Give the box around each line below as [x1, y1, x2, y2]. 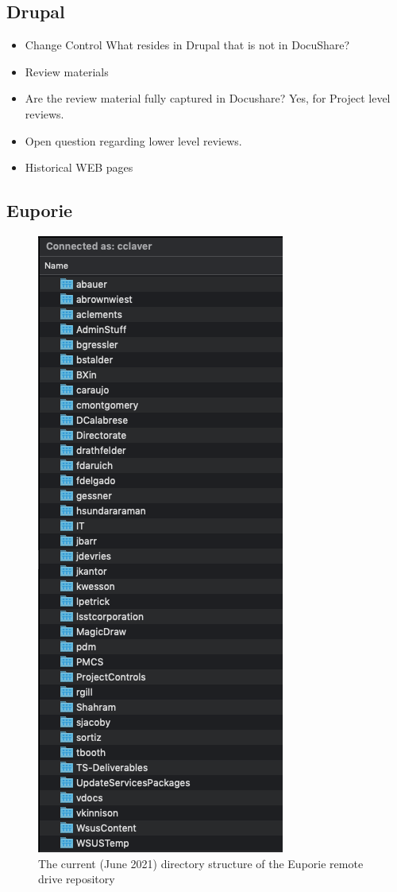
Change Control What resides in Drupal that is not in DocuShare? [25, 37, 350, 53]
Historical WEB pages [25, 159, 133, 176]
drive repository [38, 871, 115, 887]
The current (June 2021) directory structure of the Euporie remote [38, 855, 364, 871]
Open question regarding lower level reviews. [25, 132, 242, 149]
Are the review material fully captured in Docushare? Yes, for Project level [25, 90, 391, 107]
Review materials [25, 63, 109, 80]
